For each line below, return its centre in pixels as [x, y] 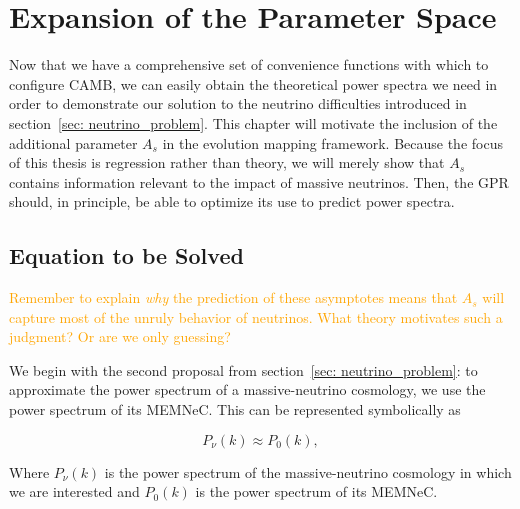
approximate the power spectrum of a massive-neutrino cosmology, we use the [247, 389]
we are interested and [74, 491]
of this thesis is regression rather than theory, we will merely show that [227, 162]
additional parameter [73, 142]
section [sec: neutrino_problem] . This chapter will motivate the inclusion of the [253, 122]
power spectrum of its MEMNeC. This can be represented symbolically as [235, 409]
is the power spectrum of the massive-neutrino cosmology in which [308, 471]
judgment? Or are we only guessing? [120, 336]
